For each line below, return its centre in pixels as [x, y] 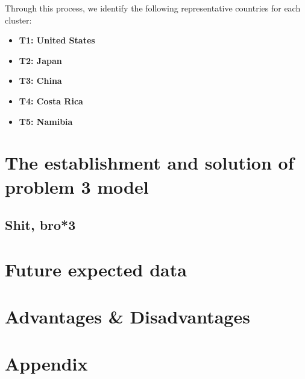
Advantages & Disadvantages [127, 317]
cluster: [18, 20]
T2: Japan [40, 60]
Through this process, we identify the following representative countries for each [153, 8]
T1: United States [57, 40]
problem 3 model [77, 186]
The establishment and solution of [149, 163]
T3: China [40, 81]
